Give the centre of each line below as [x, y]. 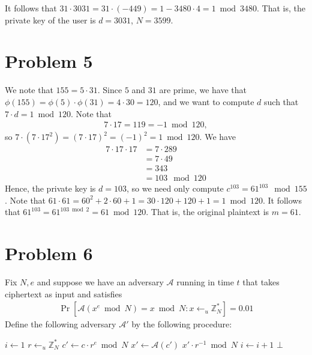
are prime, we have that [203, 90]
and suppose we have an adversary [100, 282]
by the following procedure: [182, 324]
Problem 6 [49, 253]
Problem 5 [49, 61]
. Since [110, 90]
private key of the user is [50, 20]
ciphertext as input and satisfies [64, 293]
